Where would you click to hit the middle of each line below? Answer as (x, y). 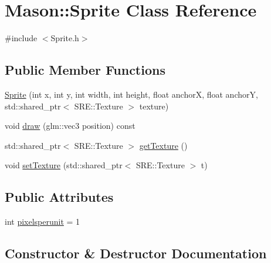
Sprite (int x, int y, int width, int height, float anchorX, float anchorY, (131, 94)
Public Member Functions (85, 70)
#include (21, 38)
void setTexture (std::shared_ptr (64, 165)
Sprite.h (65, 38)
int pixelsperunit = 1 (43, 222)
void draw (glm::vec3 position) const (70, 126)
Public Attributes (59, 197)
